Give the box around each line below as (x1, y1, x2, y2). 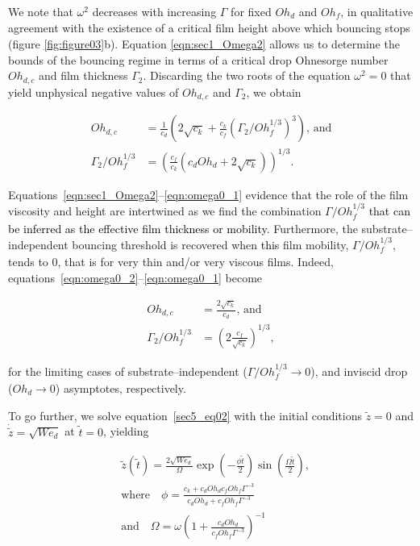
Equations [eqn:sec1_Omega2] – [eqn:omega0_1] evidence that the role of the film (8, 185, 409, 202)
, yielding (103, 423, 149, 440)
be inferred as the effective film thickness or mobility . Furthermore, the (8, 219, 358, 236)
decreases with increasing (92, 3, 217, 19)
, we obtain (246, 83, 301, 100)
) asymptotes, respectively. (55, 380, 186, 397)
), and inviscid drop (310, 362, 408, 379)
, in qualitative (340, 3, 414, 19)
